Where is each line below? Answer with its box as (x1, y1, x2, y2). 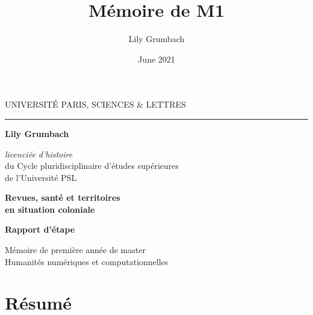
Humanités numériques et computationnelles (5, 255, 169, 268)
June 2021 (138, 52, 175, 65)
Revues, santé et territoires (5, 191, 120, 204)
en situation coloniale (5, 203, 95, 215)
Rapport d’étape (5, 223, 75, 236)
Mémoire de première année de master (5, 243, 146, 256)
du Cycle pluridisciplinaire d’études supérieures (5, 159, 179, 172)
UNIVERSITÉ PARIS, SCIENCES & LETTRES (5, 98, 186, 111)
